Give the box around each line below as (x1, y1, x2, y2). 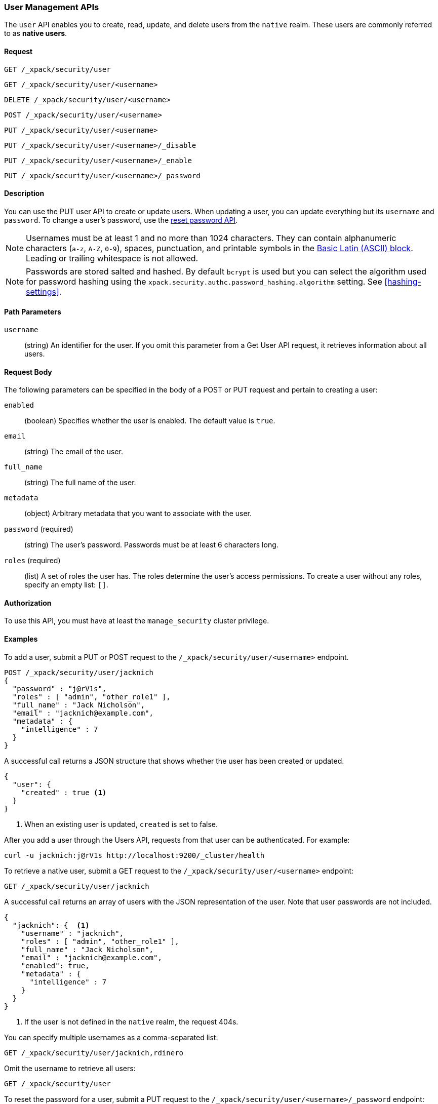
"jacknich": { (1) (12, 921, 90, 929)
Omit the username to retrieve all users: (4, 1063, 136, 1073)
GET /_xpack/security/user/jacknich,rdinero (4, 1048, 184, 1057)
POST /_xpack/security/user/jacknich (4, 668, 154, 677)
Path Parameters (4, 307, 61, 317)
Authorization (4, 598, 52, 607)
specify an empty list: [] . (24, 580, 108, 589)
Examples (4, 635, 38, 644)
